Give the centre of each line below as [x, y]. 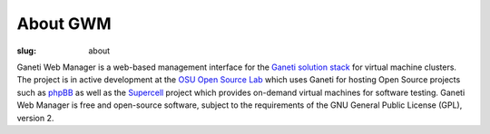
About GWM [64, 24]
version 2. [35, 118]
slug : [26, 51]
